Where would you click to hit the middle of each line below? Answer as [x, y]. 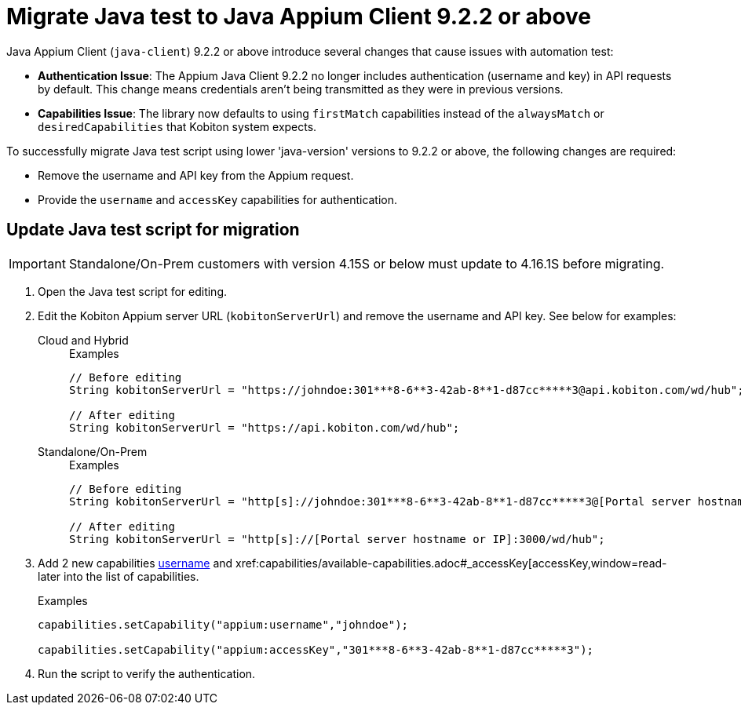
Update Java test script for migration [153, 230]
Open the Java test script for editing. [133, 291]
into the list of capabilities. [131, 576]
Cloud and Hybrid [83, 340]
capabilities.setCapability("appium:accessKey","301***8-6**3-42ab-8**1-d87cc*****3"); [316, 649]
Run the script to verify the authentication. [147, 673]
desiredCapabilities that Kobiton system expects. [177, 126]
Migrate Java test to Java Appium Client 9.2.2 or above [299, 16]
